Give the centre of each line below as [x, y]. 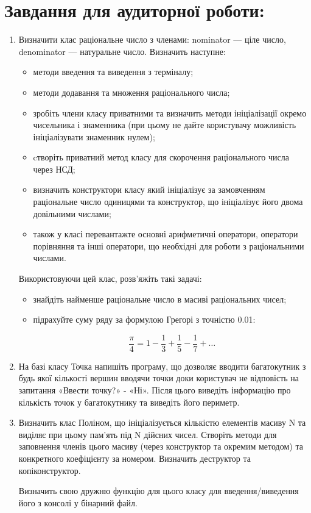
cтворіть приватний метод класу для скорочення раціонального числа [161, 157]
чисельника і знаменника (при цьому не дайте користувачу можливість [165, 125]
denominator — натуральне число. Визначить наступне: [122, 51]
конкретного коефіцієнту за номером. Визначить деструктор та [135, 458]
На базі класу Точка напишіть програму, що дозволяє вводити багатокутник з [162, 366]
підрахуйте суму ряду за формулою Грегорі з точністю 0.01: [144, 319]
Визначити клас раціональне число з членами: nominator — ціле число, [152, 39]
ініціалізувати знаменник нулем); [94, 136]
